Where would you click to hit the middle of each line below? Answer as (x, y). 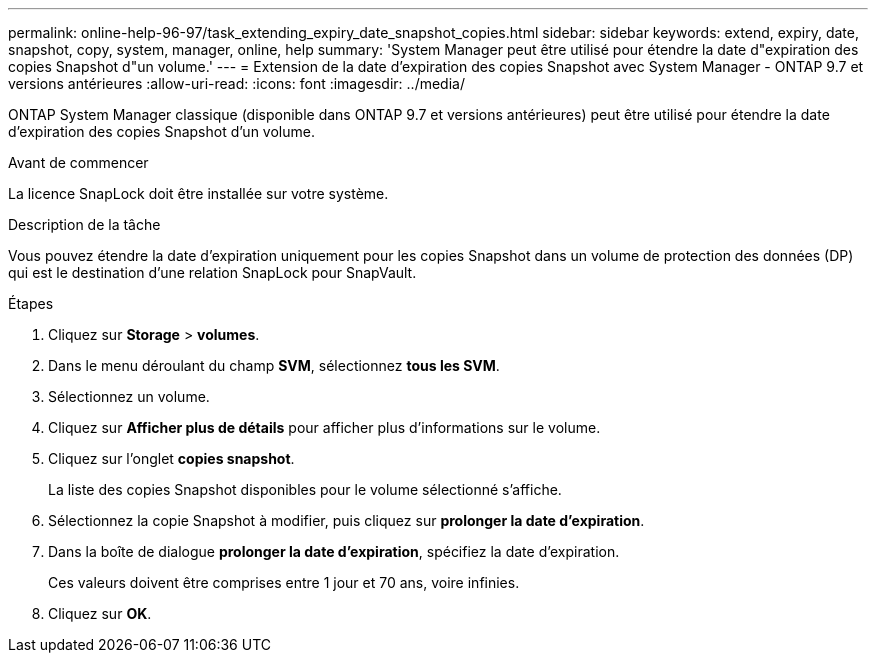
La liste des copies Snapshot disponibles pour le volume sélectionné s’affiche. (305, 489)
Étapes (31, 303)
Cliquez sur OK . (100, 613)
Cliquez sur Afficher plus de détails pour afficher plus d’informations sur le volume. (324, 427)
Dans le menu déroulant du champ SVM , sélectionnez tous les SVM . (274, 365)
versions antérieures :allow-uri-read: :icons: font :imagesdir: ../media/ (236, 83)
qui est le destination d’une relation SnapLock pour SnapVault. (212, 272)
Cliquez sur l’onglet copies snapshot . (171, 458)
